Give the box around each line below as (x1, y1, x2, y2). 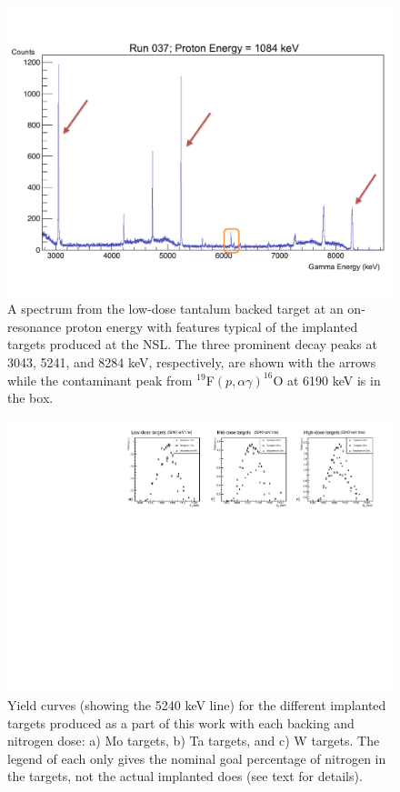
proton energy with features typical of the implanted (65, 316, 358, 336)
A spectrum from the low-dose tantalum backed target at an (7, 299, 344, 318)
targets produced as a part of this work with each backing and (7, 713, 355, 732)
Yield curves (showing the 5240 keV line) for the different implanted (7, 695, 386, 714)
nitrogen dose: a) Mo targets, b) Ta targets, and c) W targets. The (7, 731, 380, 750)
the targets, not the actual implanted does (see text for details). (7, 767, 363, 786)
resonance (7, 316, 62, 336)
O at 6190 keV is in (273, 370, 381, 389)
